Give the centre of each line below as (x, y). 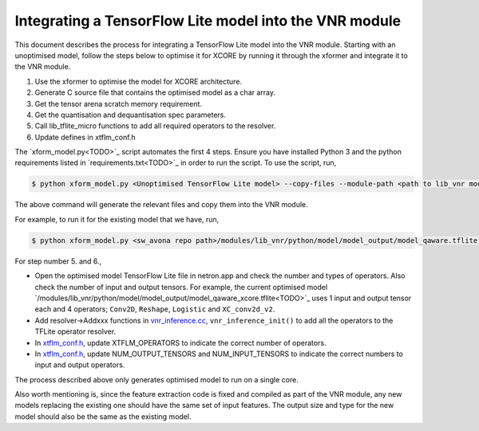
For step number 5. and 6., (58, 261)
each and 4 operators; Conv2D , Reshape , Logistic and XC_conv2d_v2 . (155, 309)
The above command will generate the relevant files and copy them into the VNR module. (161, 205)
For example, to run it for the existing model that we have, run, (117, 219)
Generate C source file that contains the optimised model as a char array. (155, 92)
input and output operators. (80, 365)
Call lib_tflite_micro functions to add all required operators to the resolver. (155, 126)
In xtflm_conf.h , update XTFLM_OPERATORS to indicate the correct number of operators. (180, 343)
